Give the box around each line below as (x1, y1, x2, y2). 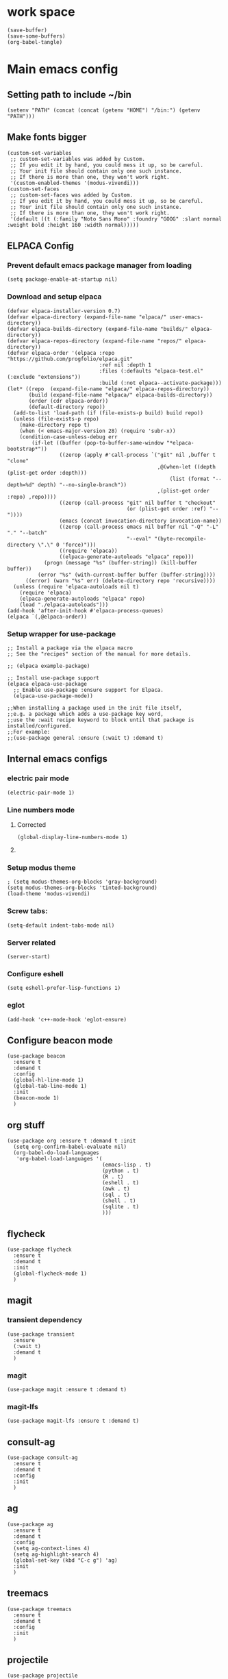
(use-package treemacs (7, 1606, 72, 1613)
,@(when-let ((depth (157, 463, 216, 470)
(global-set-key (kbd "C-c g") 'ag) (13, 1556, 118, 1564)
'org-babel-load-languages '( (16, 1156, 103, 1162)
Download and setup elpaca (7, 292, 102, 301)
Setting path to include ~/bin (7, 88, 132, 100)
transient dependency (7, 1315, 83, 1325)
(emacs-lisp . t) (101, 1162, 152, 1169)
